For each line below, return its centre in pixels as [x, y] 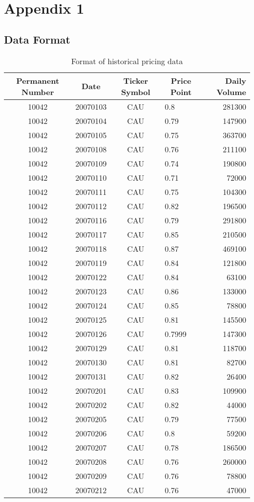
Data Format [37, 39]
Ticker [136, 80]
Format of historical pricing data [127, 61]
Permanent [38, 80]
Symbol [136, 92]
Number [38, 92]
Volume [231, 92]
